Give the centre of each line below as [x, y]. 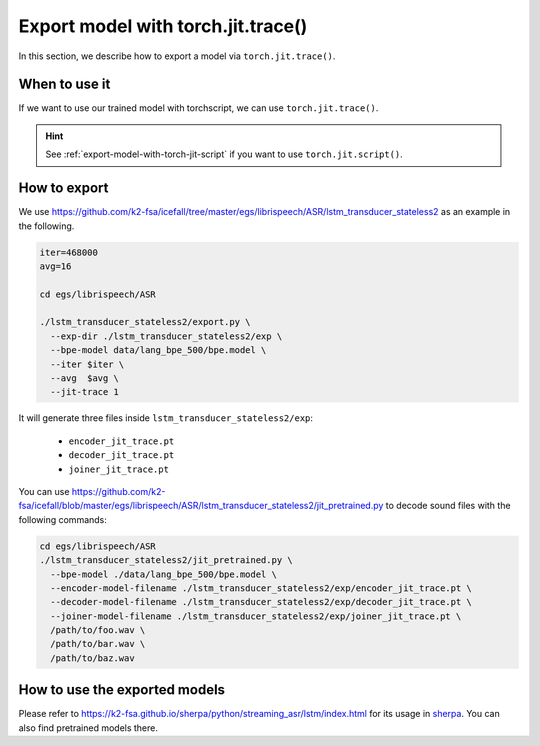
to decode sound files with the [448, 506]
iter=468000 [69, 252]
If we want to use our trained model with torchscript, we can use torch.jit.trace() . [198, 108]
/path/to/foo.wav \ [98, 630]
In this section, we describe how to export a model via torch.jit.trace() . [177, 56]
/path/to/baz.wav [92, 658]
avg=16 [55, 266]
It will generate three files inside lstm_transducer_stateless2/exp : [166, 418]
